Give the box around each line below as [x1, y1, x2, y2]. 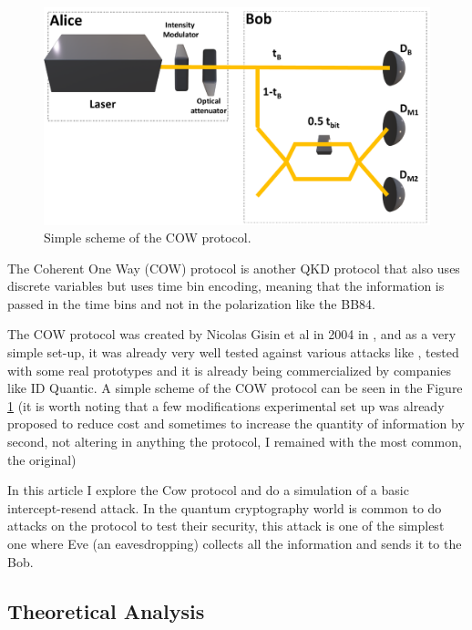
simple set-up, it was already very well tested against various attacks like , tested [7, 343, 459, 362]
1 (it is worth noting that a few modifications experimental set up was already [7, 396, 445, 415]
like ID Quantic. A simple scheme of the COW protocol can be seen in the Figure [7, 378, 463, 398]
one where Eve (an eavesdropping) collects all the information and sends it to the [7, 534, 462, 553]
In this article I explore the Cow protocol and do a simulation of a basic [7, 480, 409, 500]
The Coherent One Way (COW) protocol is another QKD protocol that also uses [7, 258, 460, 277]
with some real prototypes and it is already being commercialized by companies [7, 360, 451, 379]
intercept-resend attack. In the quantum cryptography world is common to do [7, 498, 442, 517]
